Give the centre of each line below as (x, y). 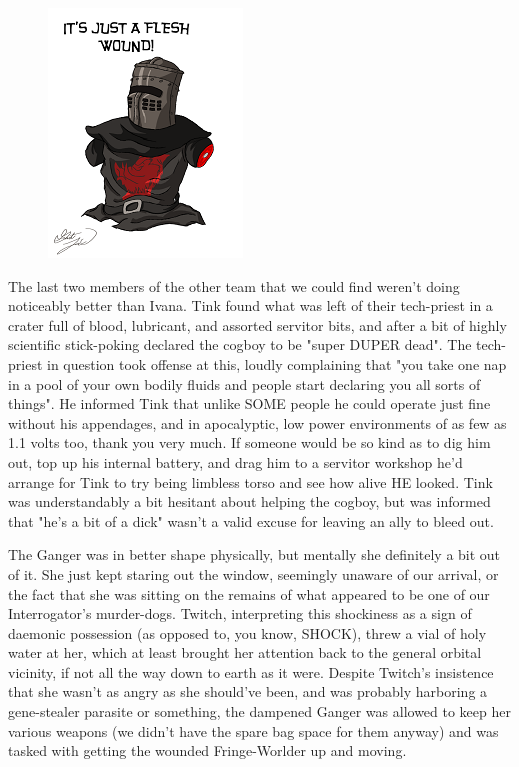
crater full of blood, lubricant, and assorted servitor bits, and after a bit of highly (257, 324)
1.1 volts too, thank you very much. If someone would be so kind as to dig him (249, 442)
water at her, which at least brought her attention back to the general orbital (245, 652)
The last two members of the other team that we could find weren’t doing (234, 285)
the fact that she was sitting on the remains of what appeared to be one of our (249, 593)
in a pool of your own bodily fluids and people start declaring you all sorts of (244, 383)
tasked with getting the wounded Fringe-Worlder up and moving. (207, 750)
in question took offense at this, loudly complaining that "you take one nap (277, 363)
